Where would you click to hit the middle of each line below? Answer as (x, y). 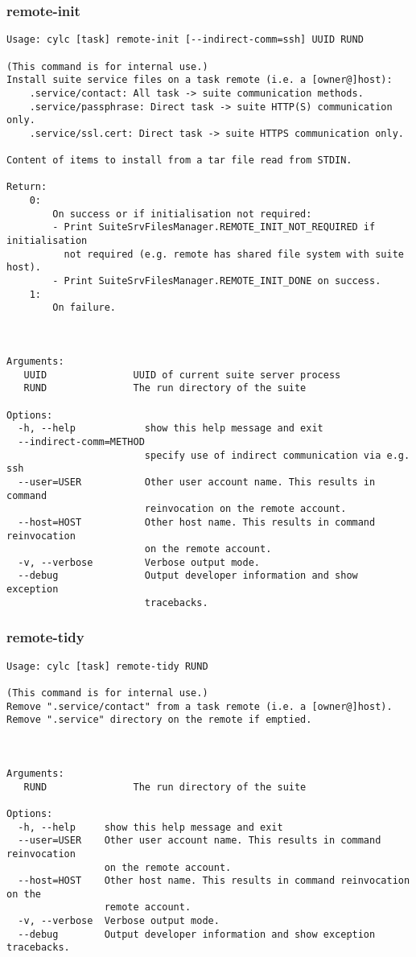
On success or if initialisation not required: (182, 214)
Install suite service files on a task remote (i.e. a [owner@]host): (200, 80)
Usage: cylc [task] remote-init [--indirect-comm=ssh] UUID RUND (185, 40)
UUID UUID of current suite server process (182, 375)
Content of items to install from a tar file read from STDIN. (179, 161)
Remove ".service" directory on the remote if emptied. (159, 720)
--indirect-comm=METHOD (81, 441)
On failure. (84, 308)
